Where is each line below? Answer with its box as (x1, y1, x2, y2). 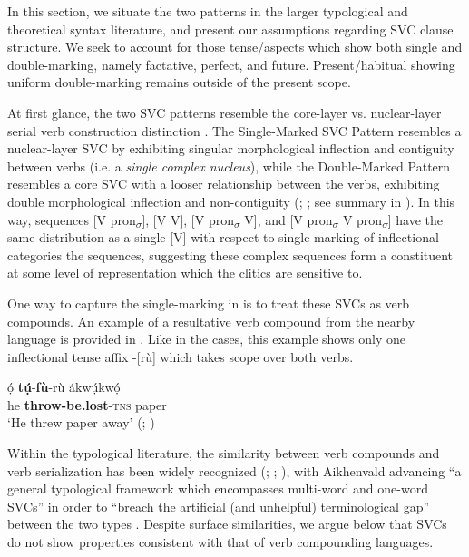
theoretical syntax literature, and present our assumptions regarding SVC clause (7, 19, 454, 38)
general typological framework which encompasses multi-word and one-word (7, 479, 428, 498)
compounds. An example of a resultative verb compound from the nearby (7, 311, 415, 330)
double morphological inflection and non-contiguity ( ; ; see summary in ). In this (7, 191, 455, 210)
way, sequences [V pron (7, 210, 136, 229)
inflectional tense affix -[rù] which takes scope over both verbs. (7, 347, 354, 366)
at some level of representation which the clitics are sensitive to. (7, 263, 363, 282)
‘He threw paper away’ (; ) (7, 413, 155, 432)
